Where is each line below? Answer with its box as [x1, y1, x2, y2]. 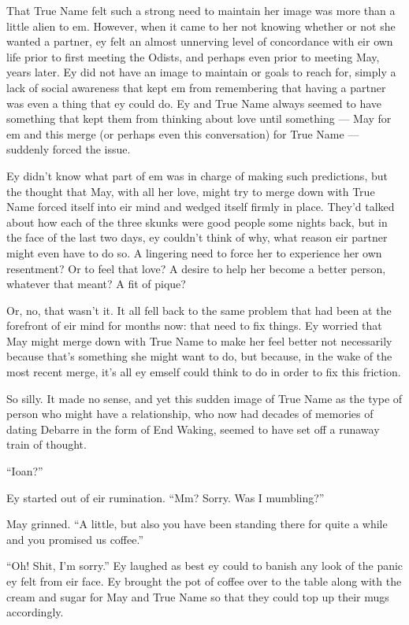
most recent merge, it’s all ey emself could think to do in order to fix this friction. [6, 364, 401, 380]
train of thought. [6, 436, 87, 453]
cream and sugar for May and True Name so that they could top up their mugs [6, 588, 389, 605]
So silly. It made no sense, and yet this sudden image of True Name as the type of [6, 390, 403, 406]
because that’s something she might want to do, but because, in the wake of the [6, 348, 392, 364]
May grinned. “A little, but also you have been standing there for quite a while [6, 516, 388, 532]
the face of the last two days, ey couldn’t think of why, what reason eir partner [6, 229, 388, 246]
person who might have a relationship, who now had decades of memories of [6, 405, 374, 422]
